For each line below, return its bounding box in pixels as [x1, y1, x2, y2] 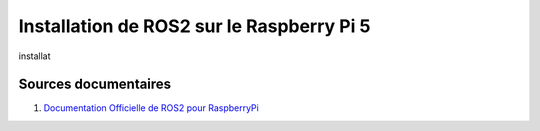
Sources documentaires [18, 76, 172, 93]
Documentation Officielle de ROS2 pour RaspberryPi [43, 102, 259, 114]
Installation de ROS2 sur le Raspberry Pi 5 [18, 15, 371, 37]
